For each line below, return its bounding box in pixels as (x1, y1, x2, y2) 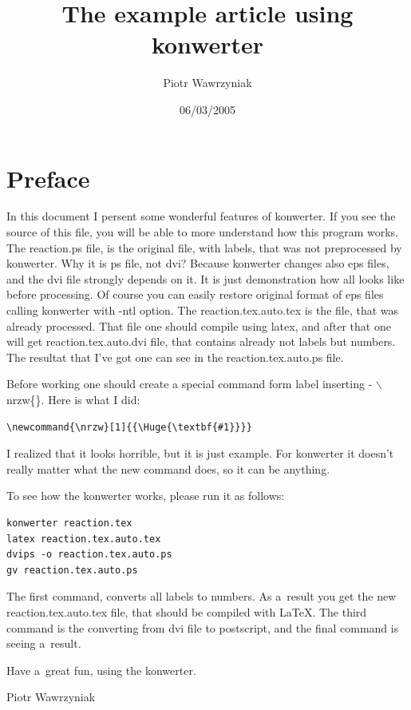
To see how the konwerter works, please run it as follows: (6, 487, 285, 504)
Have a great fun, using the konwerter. (6, 661, 196, 678)
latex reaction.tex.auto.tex (6, 533, 161, 545)
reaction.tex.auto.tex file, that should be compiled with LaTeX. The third (6, 603, 367, 620)
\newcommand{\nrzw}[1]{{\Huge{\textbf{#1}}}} (6, 421, 252, 433)
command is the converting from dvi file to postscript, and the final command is (6, 619, 399, 636)
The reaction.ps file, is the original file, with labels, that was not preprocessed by (6, 239, 402, 256)
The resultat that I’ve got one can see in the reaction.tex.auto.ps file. (6, 348, 344, 365)
